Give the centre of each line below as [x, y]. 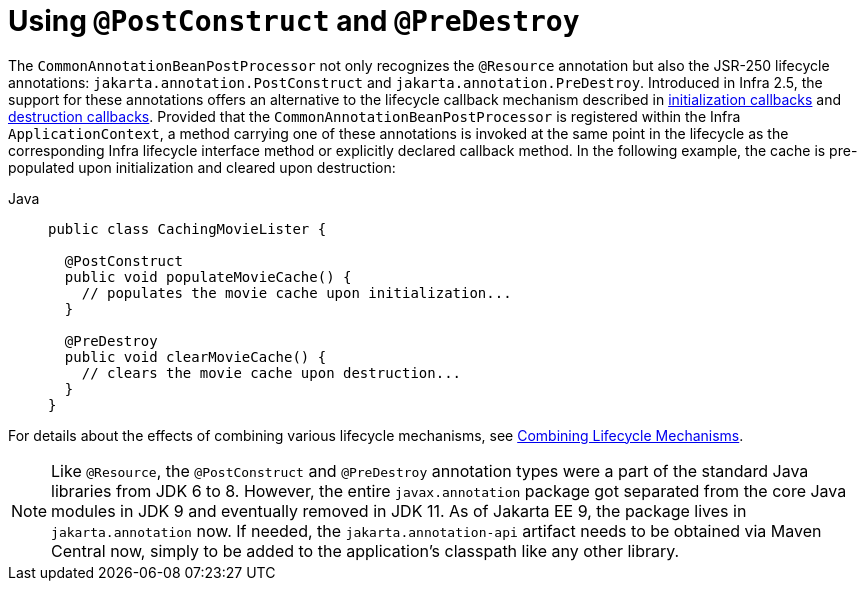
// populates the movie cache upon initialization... [296, 292]
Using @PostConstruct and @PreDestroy [294, 21]
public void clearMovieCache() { [195, 356]
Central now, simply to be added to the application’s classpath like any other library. [365, 550]
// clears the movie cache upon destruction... [271, 372]
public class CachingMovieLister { [187, 228]
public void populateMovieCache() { [208, 276]
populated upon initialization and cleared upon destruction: [202, 167]
